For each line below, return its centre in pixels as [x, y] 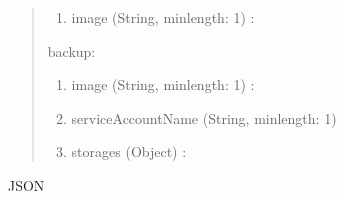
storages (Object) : [129, 151]
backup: [71, 50]
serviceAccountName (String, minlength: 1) [204, 117]
